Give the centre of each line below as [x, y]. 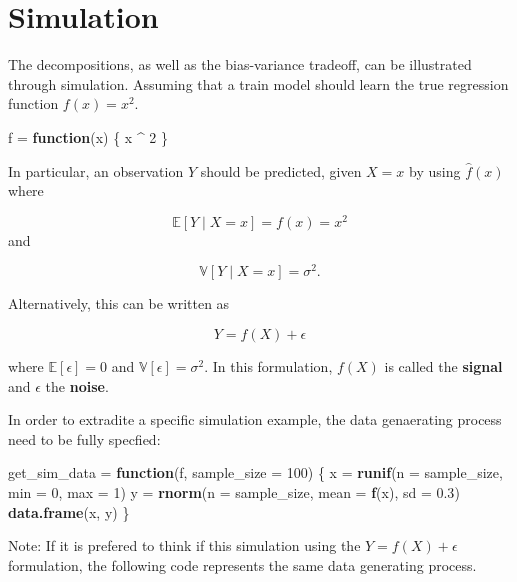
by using [435, 170]
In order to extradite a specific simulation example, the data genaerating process [255, 419]
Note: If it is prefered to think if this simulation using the [184, 545]
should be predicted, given [281, 170]
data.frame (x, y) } [69, 511]
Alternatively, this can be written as [119, 303]
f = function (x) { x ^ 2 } [88, 136]
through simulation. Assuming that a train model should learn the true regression [258, 83]
